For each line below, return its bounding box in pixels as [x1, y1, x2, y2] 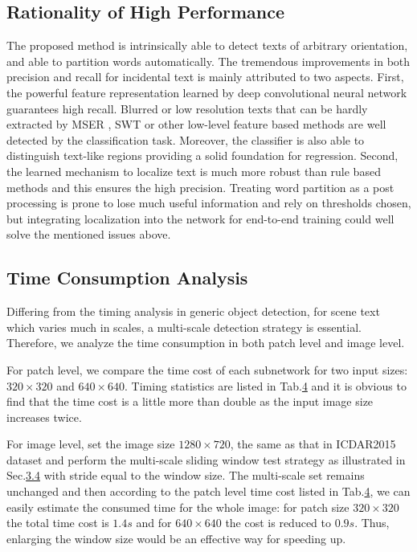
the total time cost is [6, 514, 109, 531]
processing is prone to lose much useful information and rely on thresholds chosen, [6, 194, 411, 211]
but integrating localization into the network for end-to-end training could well [6, 210, 395, 227]
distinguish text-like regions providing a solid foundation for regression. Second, [6, 147, 399, 164]
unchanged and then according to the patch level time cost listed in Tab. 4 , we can [6, 483, 411, 500]
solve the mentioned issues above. [6, 226, 171, 243]
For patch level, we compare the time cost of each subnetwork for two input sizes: [6, 361, 408, 378]
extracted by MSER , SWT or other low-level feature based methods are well [6, 116, 386, 133]
